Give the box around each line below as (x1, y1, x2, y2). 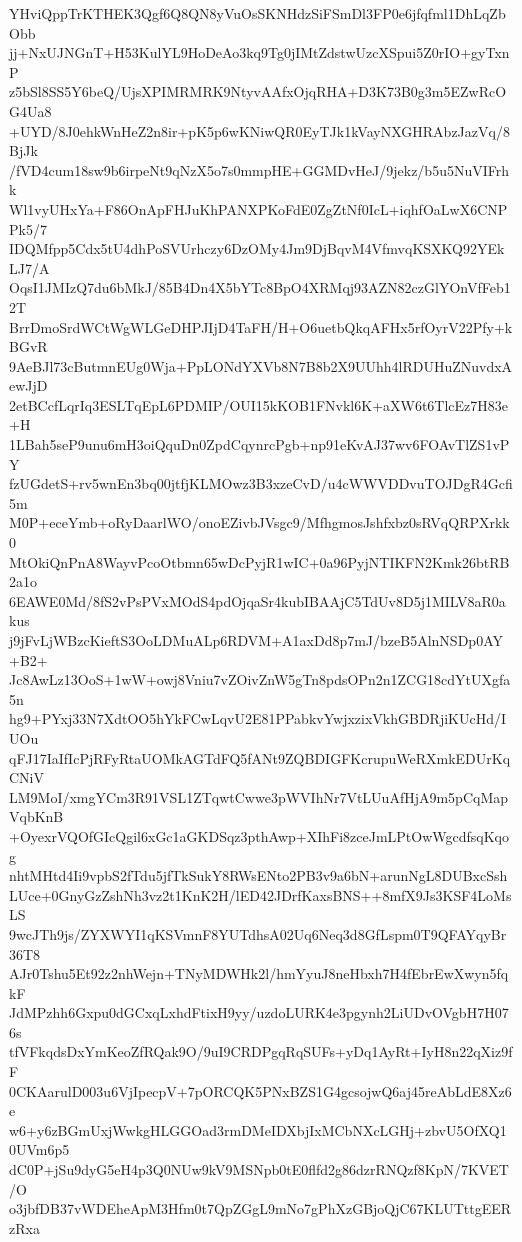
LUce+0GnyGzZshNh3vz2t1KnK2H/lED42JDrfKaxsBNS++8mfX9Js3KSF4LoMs (9, 884, 512, 905)
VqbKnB (9, 806, 64, 827)
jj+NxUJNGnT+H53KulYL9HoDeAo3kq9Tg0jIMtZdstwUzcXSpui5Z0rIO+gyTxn (9, 42, 510, 63)
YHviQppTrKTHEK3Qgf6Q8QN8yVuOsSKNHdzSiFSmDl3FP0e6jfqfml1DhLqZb (9, 3, 506, 23)
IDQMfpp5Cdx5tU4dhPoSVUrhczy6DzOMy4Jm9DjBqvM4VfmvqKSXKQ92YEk (9, 238, 505, 259)
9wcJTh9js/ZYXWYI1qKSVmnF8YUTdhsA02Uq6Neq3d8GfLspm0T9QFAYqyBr (9, 923, 507, 944)
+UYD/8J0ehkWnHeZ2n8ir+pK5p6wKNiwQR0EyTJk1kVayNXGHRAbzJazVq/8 (9, 120, 510, 141)
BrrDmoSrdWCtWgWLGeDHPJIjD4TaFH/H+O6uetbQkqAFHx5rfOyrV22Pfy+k (9, 316, 513, 337)
